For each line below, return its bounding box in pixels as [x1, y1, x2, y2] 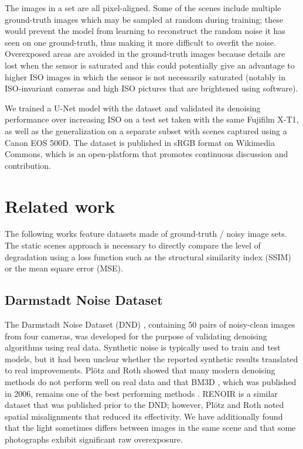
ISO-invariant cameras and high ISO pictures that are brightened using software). [5, 82, 298, 94]
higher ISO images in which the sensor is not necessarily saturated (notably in [5, 70, 286, 83]
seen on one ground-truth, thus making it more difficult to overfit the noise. [5, 36, 276, 48]
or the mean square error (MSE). [5, 262, 123, 274]
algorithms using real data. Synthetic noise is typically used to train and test [5, 341, 281, 353]
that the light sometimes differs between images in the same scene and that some [5, 421, 296, 434]
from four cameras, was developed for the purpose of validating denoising [5, 329, 267, 342]
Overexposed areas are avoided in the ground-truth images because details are [5, 47, 285, 60]
